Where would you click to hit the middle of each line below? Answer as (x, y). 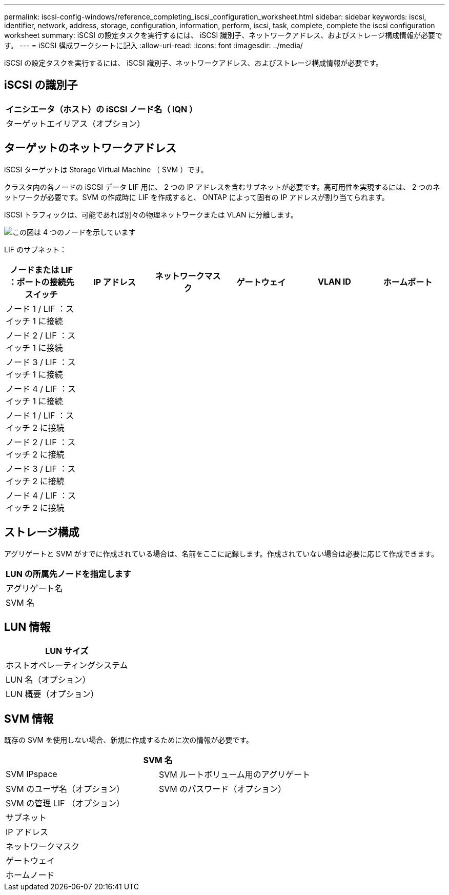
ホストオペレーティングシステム (67, 665)
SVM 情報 (29, 719)
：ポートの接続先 (41, 282)
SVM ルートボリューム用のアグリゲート (234, 775)
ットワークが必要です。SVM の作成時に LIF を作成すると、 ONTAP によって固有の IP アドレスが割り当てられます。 (197, 197)
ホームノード (30, 875)
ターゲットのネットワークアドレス (90, 148)
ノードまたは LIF (41, 270)
